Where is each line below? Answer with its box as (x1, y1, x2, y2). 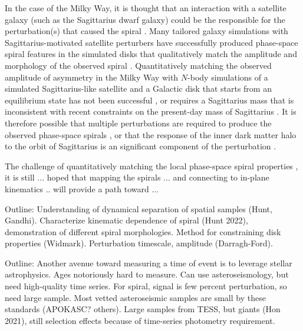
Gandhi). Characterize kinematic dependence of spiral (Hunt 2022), (5, 214, 248, 226)
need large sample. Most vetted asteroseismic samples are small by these (5, 291, 266, 303)
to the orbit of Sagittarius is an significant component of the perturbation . (5, 140, 276, 152)
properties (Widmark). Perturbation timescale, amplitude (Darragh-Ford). (5, 237, 273, 249)
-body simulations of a (187, 71, 268, 83)
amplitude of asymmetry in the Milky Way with (5, 71, 179, 83)
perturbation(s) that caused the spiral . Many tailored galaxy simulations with (5, 25, 288, 37)
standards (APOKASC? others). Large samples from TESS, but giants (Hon (5, 303, 281, 315)
